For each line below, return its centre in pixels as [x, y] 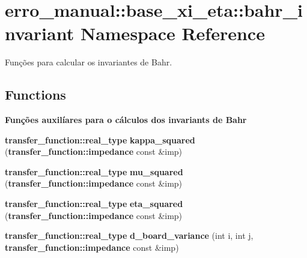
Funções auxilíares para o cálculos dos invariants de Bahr [126, 120]
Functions [35, 94]
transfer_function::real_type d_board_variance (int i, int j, [129, 235]
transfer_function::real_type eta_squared [94, 204]
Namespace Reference [172, 33]
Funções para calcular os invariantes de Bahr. [89, 62]
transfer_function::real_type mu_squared [94, 171]
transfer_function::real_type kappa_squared [100, 139]
